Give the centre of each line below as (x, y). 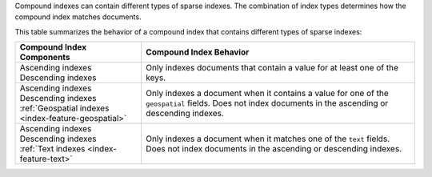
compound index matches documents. (78, 17)
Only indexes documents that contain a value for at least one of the (272, 68)
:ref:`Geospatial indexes (64, 108)
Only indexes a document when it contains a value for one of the (267, 94)
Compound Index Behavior (197, 52)
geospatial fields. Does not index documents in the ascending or (267, 103)
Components (45, 58)
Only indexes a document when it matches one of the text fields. (268, 139)
